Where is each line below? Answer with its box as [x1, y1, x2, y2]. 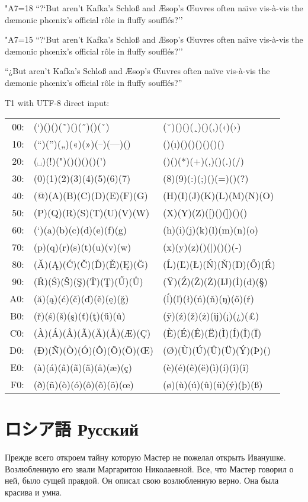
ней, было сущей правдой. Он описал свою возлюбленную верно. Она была [5, 474, 279, 487]
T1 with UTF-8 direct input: [5, 96, 110, 108]
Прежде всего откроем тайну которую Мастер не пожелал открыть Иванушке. [5, 451, 286, 463]
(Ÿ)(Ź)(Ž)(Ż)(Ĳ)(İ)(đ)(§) [162, 274, 268, 289]
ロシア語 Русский [5, 417, 139, 441]
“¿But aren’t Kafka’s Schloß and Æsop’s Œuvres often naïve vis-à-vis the [5, 65, 270, 77]
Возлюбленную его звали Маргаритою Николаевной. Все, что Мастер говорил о [5, 462, 294, 475]
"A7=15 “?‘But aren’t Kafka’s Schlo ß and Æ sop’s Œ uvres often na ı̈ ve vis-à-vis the [5, 33, 303, 46]
